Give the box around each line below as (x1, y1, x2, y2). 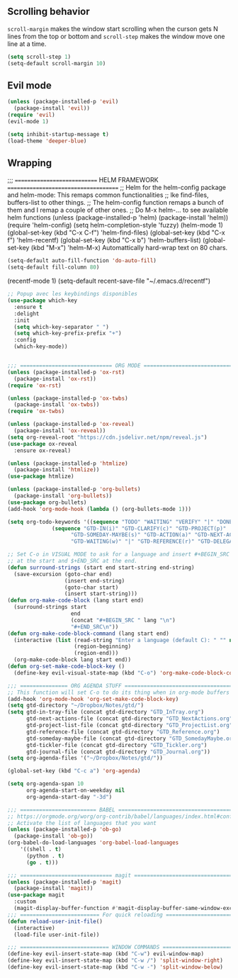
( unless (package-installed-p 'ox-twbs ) (7, 395, 129, 402)
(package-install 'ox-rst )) (13, 375, 97, 382)
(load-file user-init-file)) (13, 931, 100, 938)
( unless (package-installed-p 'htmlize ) (7, 460, 129, 467)
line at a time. (7, 39, 47, 48)
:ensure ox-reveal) (13, 446, 72, 454)
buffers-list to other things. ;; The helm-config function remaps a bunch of (7, 198, 225, 207)
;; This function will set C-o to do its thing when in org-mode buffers (7, 689, 230, 696)
